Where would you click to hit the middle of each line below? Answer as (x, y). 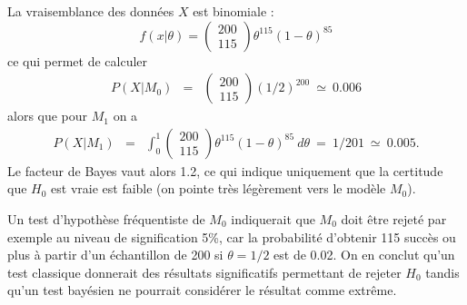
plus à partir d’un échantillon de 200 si (115, 255)
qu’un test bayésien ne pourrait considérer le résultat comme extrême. (202, 290)
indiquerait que (273, 219)
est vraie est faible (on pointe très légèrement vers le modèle (219, 188)
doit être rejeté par (394, 219)
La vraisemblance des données (91, 11)
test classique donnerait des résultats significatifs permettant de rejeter (204, 272)
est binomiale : (233, 11)
